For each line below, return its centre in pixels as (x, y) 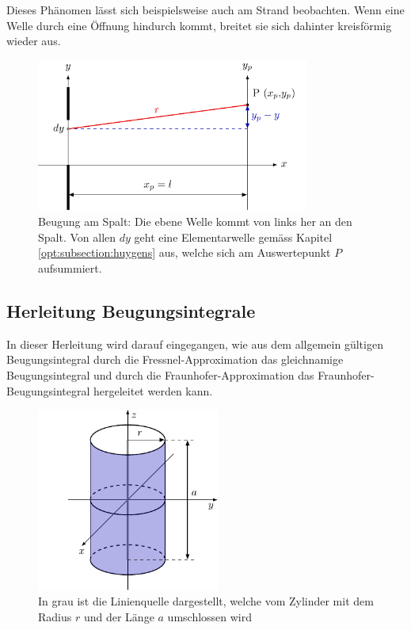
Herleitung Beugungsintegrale (131, 311)
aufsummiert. (70, 268)
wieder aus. (34, 41)
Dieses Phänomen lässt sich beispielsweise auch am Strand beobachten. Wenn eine (205, 10)
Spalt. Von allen (77, 237)
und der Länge (119, 616)
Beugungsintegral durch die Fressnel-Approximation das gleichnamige (175, 359)
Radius (55, 616)
